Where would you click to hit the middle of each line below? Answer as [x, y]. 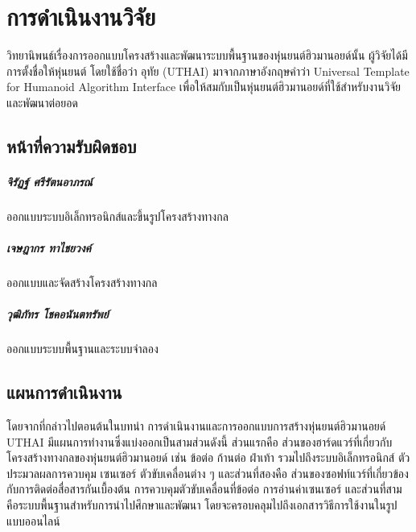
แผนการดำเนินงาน [64, 392]
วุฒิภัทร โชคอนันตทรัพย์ [58, 314]
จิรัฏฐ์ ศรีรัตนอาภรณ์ [49, 181]
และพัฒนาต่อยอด [42, 102]
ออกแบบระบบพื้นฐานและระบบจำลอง [82, 349]
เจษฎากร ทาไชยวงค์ [49, 248]
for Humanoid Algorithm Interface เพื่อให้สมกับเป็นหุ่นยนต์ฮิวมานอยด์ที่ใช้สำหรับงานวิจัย [204, 87]
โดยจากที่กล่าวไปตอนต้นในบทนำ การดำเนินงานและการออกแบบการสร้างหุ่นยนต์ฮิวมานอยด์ [196, 425]
